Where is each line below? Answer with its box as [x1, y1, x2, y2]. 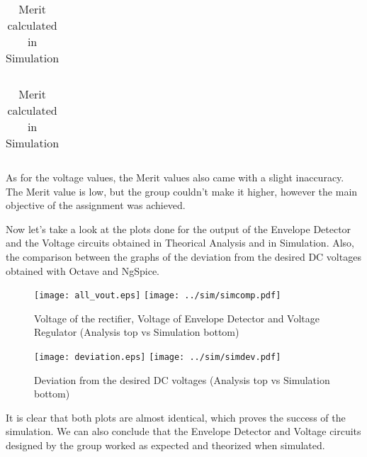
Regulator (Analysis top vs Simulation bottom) [34, 325, 239, 339]
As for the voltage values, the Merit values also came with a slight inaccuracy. [6, 170, 344, 184]
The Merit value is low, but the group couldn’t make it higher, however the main [6, 184, 358, 198]
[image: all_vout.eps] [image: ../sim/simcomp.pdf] [34, 290, 281, 301]
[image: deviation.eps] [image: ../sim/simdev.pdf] [34, 352, 281, 362]
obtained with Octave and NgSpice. [6, 263, 160, 278]
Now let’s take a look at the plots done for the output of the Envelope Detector [6, 221, 351, 236]
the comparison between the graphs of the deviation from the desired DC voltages [6, 249, 361, 264]
